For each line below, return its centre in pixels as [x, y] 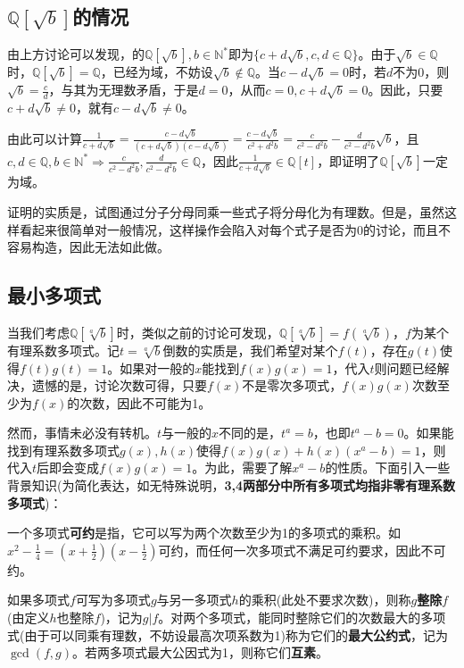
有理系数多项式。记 [63, 350]
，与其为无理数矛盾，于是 [124, 90]
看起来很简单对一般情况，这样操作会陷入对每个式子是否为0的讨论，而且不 [235, 229]
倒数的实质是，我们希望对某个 [250, 350]
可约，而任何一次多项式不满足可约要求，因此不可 [302, 550]
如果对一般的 [157, 367]
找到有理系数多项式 [63, 450]
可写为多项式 [113, 600]
